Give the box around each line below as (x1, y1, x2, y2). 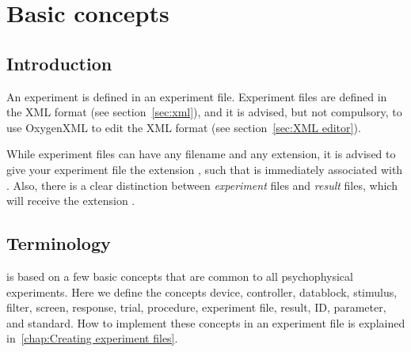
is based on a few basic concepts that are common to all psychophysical (6, 267, 353, 284)
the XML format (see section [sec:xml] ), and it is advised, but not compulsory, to (6, 104, 402, 120)
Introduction (6, 51, 112, 75)
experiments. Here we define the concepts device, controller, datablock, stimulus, (6, 283, 398, 300)
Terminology (6, 231, 111, 255)
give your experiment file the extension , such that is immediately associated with (6, 161, 403, 177)
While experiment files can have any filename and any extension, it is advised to (6, 146, 396, 162)
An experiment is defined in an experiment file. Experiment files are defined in (6, 88, 387, 104)
